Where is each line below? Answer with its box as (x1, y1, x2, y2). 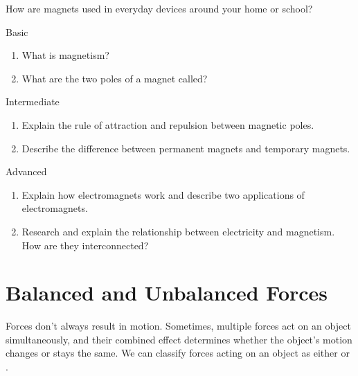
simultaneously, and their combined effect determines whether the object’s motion (6, 332, 352, 346)
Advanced (6, 164, 47, 179)
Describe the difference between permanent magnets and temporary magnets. (21, 141, 350, 155)
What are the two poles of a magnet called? (21, 71, 208, 85)
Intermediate (6, 94, 60, 109)
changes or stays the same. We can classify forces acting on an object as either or (6, 346, 350, 360)
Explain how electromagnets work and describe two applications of (21, 187, 305, 202)
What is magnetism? (21, 48, 109, 62)
